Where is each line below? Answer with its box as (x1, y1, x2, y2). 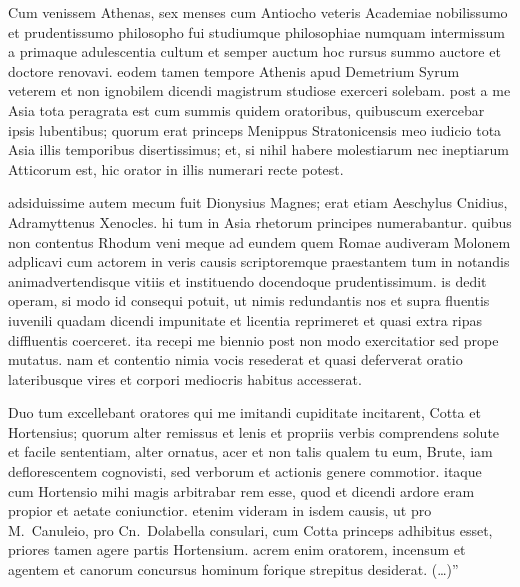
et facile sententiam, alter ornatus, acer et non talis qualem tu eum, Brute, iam (8, 441, 493, 462)
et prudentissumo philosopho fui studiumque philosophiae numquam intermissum (8, 21, 505, 42)
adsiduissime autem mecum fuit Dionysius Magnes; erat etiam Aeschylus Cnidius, (8, 192, 508, 213)
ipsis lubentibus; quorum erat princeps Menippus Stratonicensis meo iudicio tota (8, 119, 502, 140)
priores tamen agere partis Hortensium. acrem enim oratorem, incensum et (8, 539, 466, 560)
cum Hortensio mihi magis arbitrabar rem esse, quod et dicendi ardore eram (8, 480, 475, 501)
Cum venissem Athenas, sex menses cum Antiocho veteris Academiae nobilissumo (8, 2, 508, 22)
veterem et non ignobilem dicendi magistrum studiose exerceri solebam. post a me (8, 80, 511, 101)
